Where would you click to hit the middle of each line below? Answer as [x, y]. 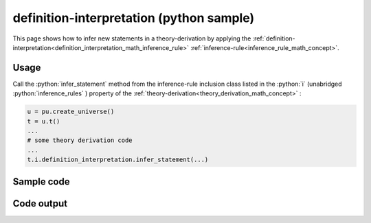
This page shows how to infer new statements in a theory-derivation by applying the [132, 38]
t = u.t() [44, 121]
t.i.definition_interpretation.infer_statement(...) [118, 160]
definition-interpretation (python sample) [134, 18]
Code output [40, 203]
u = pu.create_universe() [71, 112]
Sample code [41, 181]
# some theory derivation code [80, 140]
